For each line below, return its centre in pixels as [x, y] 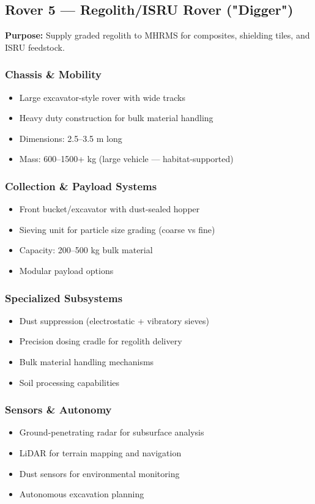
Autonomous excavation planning [82, 494]
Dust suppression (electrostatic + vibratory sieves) [114, 320]
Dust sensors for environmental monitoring [99, 473]
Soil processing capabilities [69, 382]
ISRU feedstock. [35, 47]
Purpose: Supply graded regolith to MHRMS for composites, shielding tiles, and [157, 35]
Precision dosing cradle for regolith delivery [101, 341]
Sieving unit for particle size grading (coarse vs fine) [117, 229]
